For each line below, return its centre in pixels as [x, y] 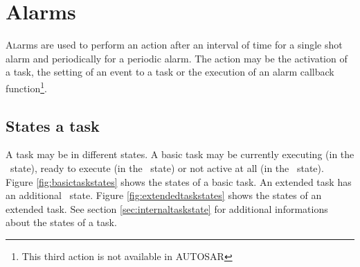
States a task [53, 125]
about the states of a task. [61, 222]
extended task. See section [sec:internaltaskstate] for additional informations [167, 208]
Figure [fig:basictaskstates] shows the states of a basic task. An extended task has [179, 181]
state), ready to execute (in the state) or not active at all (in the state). [167, 167]
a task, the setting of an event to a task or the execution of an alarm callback [170, 72]
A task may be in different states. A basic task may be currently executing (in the [180, 154]
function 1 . [26, 87]
